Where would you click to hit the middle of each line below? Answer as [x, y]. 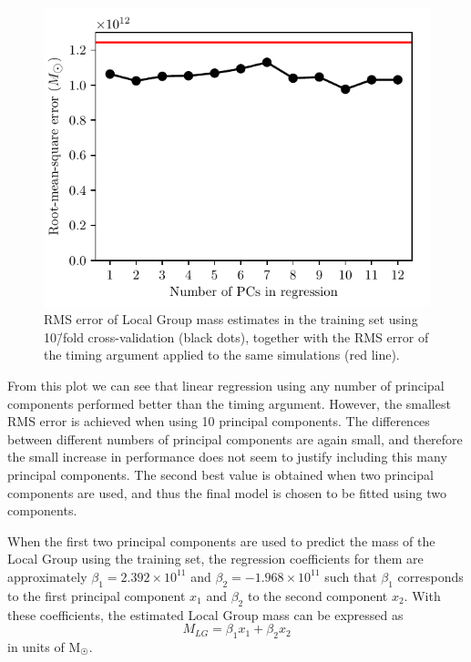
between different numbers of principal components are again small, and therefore [235, 438]
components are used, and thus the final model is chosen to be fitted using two [227, 492]
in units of [36, 646]
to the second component [317, 595]
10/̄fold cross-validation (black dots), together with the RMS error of [236, 336]
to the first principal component [97, 595]
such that [351, 576]
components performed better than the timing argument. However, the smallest [229, 403]
